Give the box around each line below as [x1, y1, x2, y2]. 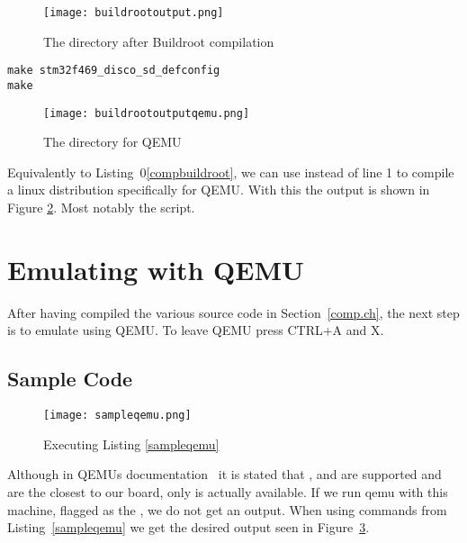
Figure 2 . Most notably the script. [7, 198, 195, 216]
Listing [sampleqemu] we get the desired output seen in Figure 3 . [7, 518, 370, 537]
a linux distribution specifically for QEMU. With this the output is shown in [7, 180, 430, 199]
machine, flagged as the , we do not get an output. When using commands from [7, 500, 447, 519]
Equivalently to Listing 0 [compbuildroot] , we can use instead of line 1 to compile [7, 162, 454, 181]
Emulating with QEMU [7, 250, 304, 287]
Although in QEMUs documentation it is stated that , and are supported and [7, 465, 442, 484]
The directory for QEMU [43, 132, 182, 151]
